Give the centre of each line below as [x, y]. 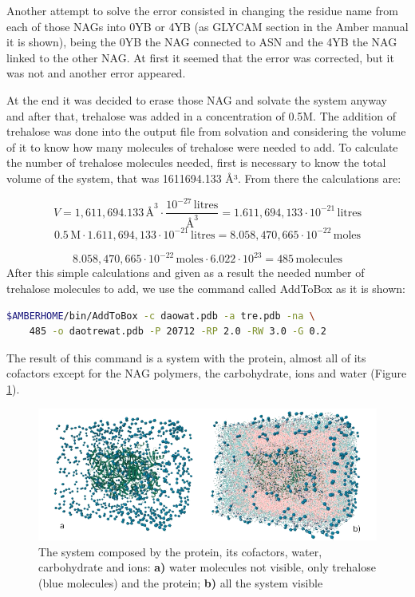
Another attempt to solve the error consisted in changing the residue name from [202, 10]
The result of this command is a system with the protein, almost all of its [186, 357]
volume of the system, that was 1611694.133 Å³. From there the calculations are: [204, 178]
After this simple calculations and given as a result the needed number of [186, 273]
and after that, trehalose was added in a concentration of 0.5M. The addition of [201, 115]
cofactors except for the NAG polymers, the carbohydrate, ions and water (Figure [207, 373]
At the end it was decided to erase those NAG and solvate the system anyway [197, 99]
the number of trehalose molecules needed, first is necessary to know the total [196, 162]
